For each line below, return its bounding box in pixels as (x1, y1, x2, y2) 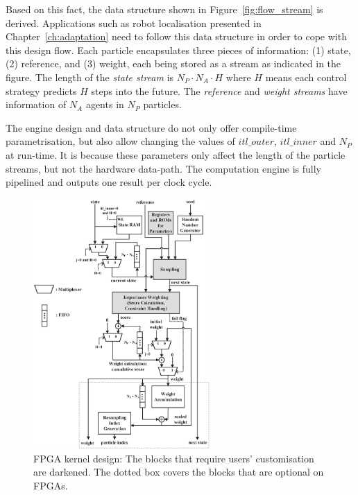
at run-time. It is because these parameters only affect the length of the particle (6, 147, 346, 162)
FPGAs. (33, 478, 68, 492)
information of (6, 97, 67, 112)
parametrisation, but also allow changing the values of (6, 134, 235, 148)
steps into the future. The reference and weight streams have (91, 83, 348, 98)
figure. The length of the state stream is (6, 69, 174, 84)
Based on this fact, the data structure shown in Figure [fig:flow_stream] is (6, 2, 323, 16)
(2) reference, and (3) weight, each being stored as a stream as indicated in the (6, 56, 341, 71)
